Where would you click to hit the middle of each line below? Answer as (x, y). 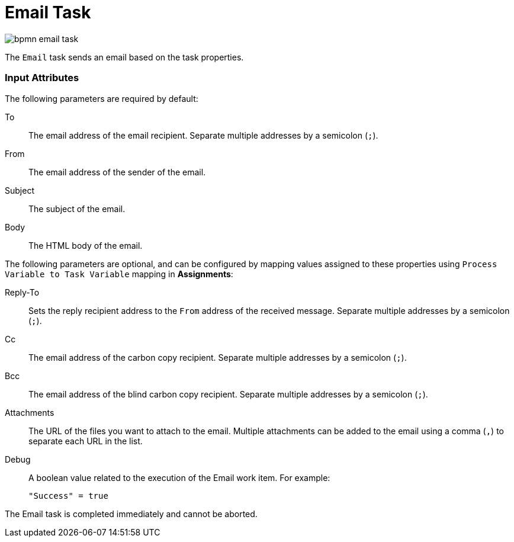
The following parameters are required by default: (102, 98)
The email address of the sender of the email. (117, 172)
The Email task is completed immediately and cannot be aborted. (131, 514)
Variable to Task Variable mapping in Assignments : (119, 274)
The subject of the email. (77, 209)
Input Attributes (42, 78)
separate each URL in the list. (86, 441)
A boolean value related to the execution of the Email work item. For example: (179, 477)
